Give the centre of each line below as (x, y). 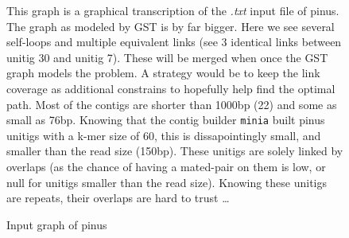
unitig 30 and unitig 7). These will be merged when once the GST (167, 57)
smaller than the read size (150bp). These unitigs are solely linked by (175, 151)
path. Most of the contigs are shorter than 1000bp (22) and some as (172, 104)
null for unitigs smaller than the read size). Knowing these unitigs (167, 182)
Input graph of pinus (57, 224)
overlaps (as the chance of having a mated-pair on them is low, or (166, 166)
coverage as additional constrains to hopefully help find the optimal (171, 88)
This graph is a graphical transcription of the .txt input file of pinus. (173, 10)
